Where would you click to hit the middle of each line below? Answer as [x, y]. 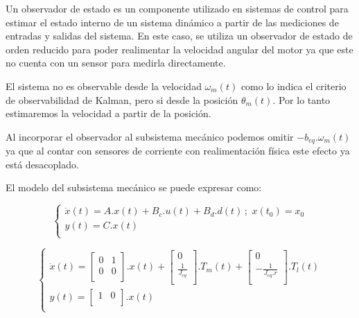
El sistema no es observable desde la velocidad [104, 86]
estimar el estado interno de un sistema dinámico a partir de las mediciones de [172, 22]
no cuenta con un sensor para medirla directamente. [116, 63]
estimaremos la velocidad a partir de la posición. [108, 113]
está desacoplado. [42, 164]
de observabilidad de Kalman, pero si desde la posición [122, 99]
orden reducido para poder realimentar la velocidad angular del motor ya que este [179, 49]
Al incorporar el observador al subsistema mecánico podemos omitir [150, 136]
